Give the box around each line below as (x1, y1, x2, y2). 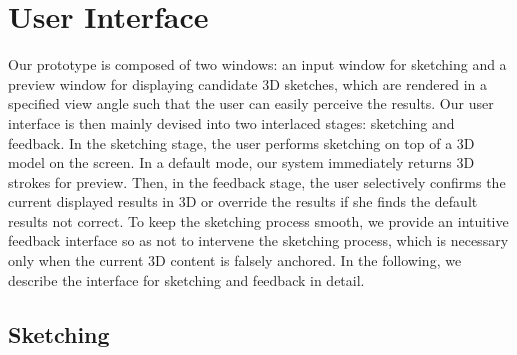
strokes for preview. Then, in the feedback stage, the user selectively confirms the (8, 171, 506, 192)
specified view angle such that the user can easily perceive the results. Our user (8, 93, 494, 114)
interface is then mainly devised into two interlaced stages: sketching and (8, 112, 455, 133)
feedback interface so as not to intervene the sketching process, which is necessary (8, 230, 509, 251)
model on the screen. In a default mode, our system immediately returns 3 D (8, 152, 475, 173)
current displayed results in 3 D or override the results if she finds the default (8, 191, 478, 212)
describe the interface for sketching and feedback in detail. (8, 269, 365, 290)
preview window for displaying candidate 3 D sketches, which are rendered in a (8, 73, 487, 94)
